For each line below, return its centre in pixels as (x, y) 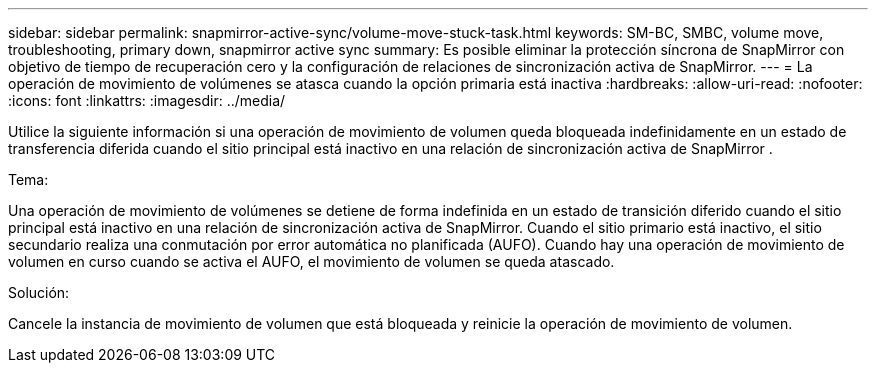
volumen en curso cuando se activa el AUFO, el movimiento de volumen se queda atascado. (311, 261)
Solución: (39, 292)
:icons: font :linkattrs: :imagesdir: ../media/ (147, 100)
